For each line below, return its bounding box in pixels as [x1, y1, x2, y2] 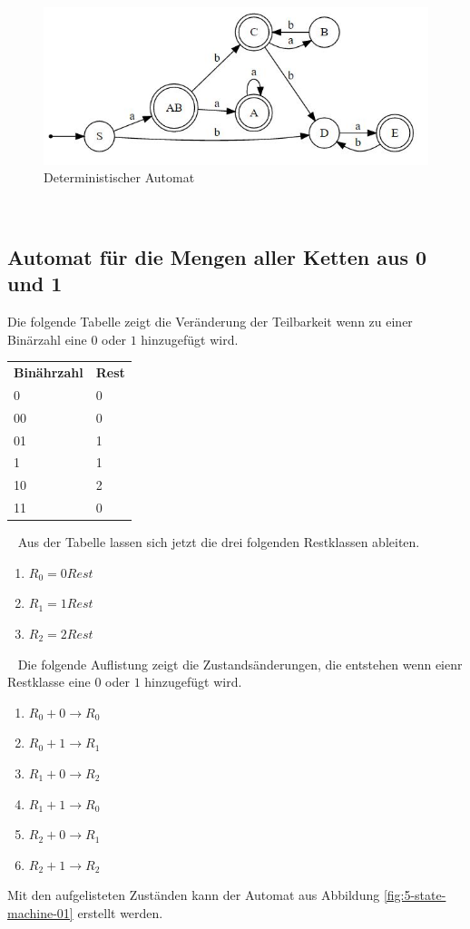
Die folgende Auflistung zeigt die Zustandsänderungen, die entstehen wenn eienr [17, 654, 463, 673]
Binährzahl [14, 363, 83, 382]
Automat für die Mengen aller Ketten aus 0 [7, 242, 427, 270]
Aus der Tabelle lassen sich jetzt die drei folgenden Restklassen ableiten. [17, 533, 420, 552]
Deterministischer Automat [44, 168, 195, 187]
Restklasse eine [7, 672, 91, 691]
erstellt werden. [77, 903, 163, 922]
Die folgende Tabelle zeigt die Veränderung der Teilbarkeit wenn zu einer [7, 312, 413, 331]
